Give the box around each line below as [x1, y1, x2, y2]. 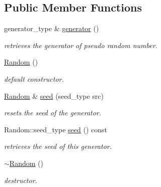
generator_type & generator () [4, 23, 99, 34]
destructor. [4, 174, 37, 185]
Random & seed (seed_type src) [4, 90, 104, 101]
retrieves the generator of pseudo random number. [4, 40, 157, 50]
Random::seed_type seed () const [4, 124, 107, 134]
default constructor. [4, 73, 64, 84]
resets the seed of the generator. [4, 107, 102, 118]
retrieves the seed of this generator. [4, 141, 112, 151]
